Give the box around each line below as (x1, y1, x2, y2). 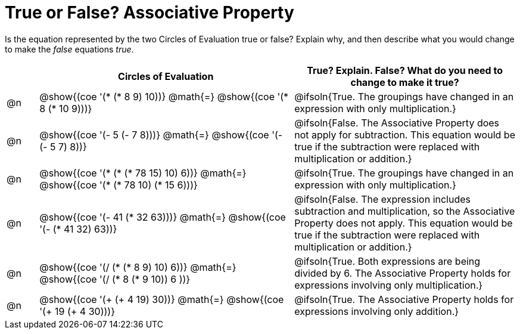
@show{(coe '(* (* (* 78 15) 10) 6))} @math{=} (39, 166, 247, 179)
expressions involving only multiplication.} (294, 279, 483, 291)
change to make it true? (350, 76, 459, 88)
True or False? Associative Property (5, 2, 294, 23)
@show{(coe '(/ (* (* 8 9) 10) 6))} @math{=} (39, 261, 236, 273)
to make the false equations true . (5, 44, 134, 54)
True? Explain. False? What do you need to (307, 64, 503, 76)
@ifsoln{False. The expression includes (294, 193, 471, 205)
